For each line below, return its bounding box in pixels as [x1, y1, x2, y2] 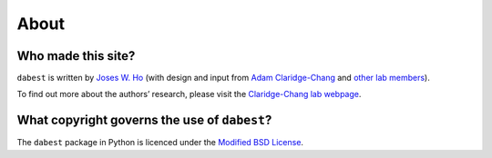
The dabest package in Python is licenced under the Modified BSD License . [16, 137, 304, 148]
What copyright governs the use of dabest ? [16, 113, 272, 128]
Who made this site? [16, 48, 136, 64]
